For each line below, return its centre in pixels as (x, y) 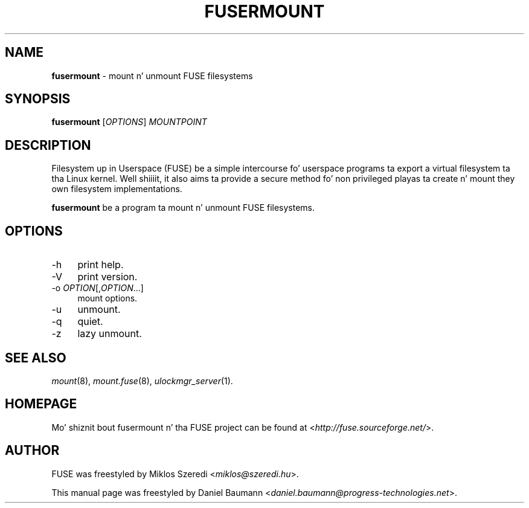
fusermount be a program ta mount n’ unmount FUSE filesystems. (183, 208)
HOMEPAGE (41, 404)
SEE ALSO (36, 358)
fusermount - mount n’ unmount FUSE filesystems (152, 76)
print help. (101, 265)
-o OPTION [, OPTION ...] (98, 288)
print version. (107, 277)
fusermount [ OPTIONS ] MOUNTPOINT (129, 122)
